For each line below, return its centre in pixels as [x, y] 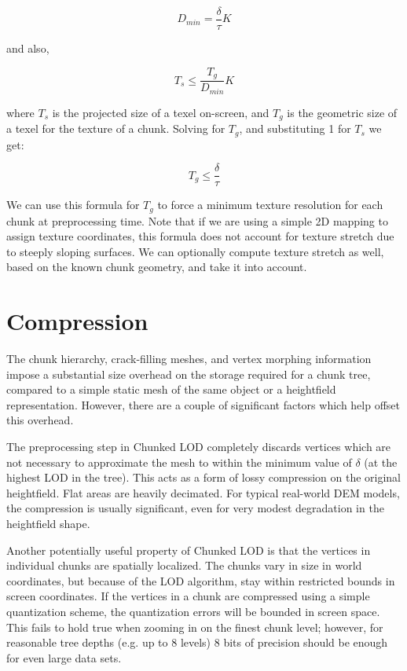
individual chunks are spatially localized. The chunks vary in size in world [184, 565]
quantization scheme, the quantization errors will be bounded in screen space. [193, 612]
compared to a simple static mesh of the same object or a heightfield [171, 389]
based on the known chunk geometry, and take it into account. [157, 267]
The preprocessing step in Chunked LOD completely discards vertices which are [199, 447]
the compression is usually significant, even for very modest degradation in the [195, 508]
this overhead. [40, 420]
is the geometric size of [342, 112]
